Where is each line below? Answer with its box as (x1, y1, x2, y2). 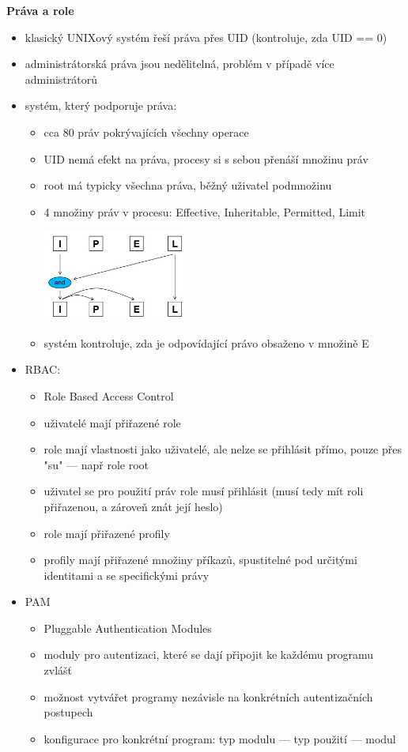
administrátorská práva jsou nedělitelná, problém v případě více (25, 55, 334, 72)
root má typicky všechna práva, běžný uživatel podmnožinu (43, 177, 332, 194)
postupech (43, 704, 93, 720)
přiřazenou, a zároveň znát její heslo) (43, 498, 223, 514)
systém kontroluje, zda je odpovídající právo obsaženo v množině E (43, 334, 369, 351)
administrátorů (25, 70, 97, 87)
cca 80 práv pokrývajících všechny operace (43, 123, 249, 140)
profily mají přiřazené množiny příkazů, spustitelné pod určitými (43, 551, 357, 568)
